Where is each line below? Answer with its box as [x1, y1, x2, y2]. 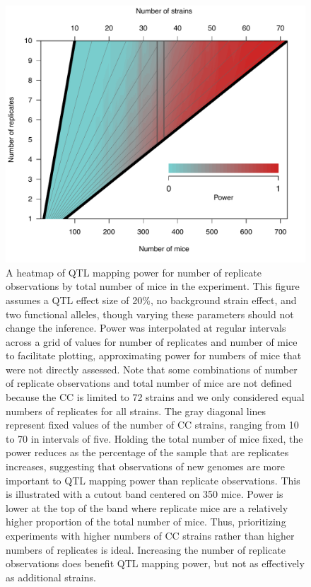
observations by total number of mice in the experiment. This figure [6, 279, 300, 293]
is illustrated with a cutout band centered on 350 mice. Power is [6, 487, 283, 501]
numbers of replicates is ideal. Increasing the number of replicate [6, 542, 286, 557]
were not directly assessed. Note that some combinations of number [6, 361, 298, 376]
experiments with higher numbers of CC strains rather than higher [6, 528, 295, 542]
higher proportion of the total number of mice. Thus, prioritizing [6, 514, 286, 529]
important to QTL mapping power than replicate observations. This [6, 472, 300, 487]
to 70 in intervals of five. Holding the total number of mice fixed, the [6, 431, 303, 446]
